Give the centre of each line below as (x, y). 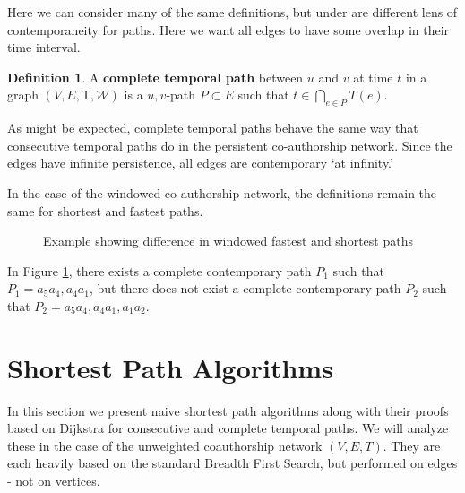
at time (373, 77)
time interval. (44, 47)
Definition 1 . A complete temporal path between (155, 77)
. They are (412, 445)
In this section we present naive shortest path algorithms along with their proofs (228, 410)
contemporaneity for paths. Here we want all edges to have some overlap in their (228, 29)
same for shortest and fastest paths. (105, 210)
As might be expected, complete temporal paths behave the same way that (213, 128)
